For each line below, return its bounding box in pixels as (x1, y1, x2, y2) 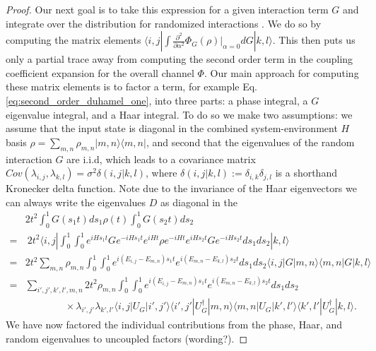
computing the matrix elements (6, 32, 141, 47)
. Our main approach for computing (204, 65, 359, 80)
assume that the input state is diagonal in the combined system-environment (6, 121, 338, 136)
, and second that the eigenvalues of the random (146, 134, 355, 149)
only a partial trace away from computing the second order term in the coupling (6, 52, 353, 66)
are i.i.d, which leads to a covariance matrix (66, 151, 256, 166)
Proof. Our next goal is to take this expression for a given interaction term (6, 2, 329, 16)
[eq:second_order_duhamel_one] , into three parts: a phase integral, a (6, 93, 308, 107)
